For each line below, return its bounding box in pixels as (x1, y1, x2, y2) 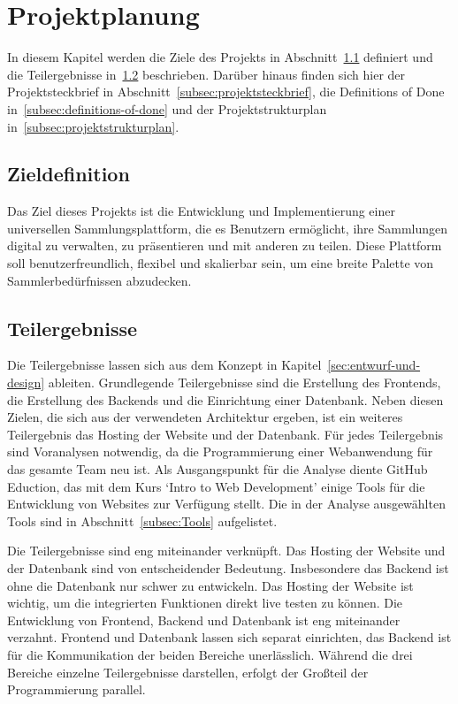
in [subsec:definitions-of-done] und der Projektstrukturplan (7, 99, 327, 118)
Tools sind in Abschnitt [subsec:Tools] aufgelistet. (7, 511, 278, 530)
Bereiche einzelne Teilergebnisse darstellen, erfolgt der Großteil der (7, 662, 369, 681)
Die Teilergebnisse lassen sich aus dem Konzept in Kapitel (7, 356, 322, 374)
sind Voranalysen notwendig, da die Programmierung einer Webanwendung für (7, 442, 433, 461)
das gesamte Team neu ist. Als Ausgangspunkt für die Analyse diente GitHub (7, 460, 428, 478)
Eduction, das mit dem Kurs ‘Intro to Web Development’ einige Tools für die (7, 477, 425, 495)
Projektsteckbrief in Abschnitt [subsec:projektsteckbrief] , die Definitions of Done (7, 82, 445, 101)
